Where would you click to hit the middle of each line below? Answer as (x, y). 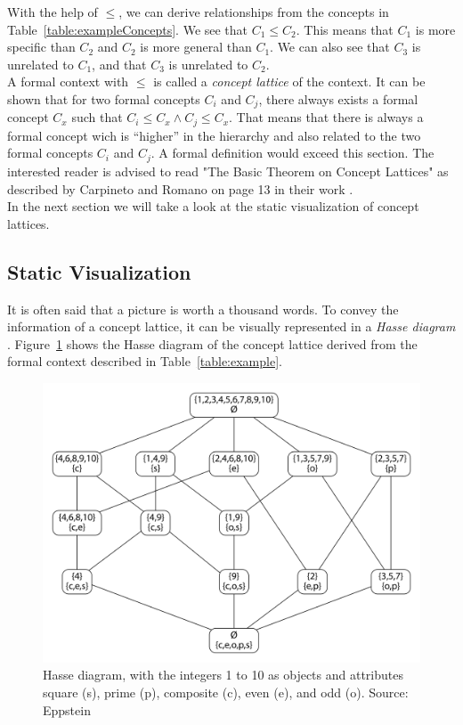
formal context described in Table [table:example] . (145, 361)
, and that (119, 64)
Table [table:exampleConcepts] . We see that (128, 29)
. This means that (345, 29)
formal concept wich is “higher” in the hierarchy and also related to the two (214, 135)
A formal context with (68, 81)
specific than (41, 47)
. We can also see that (330, 47)
